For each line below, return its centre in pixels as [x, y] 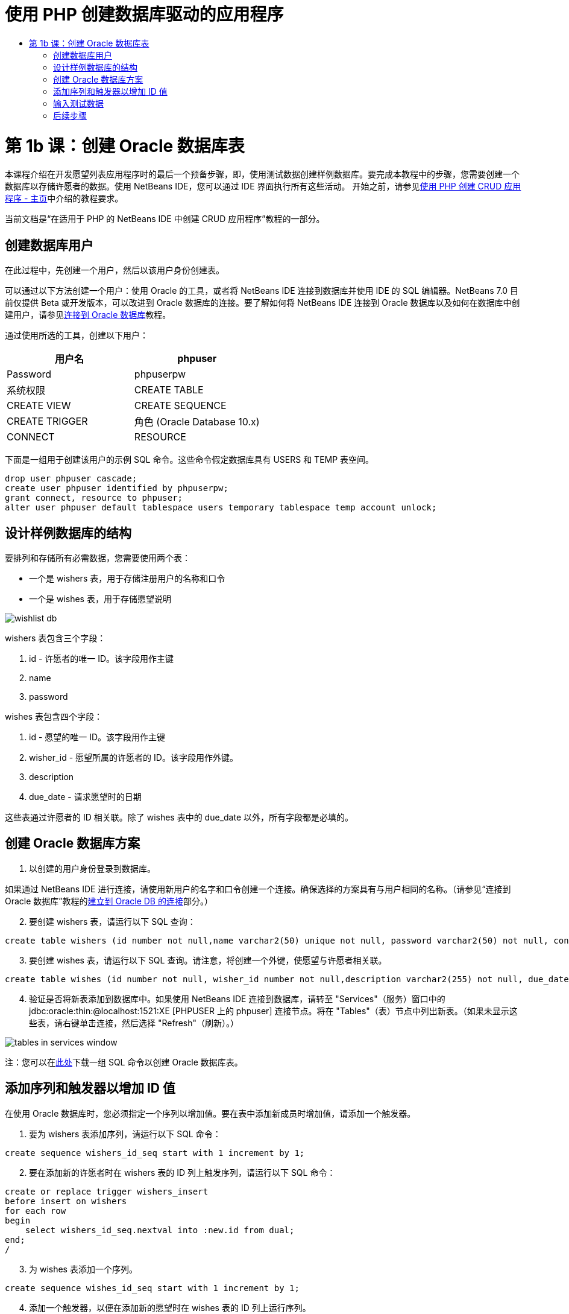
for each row [36, 1211]
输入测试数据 [78, 103]
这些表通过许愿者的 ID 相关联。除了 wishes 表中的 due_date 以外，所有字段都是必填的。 [179, 817]
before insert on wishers [66, 1201]
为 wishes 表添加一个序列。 [83, 1269]
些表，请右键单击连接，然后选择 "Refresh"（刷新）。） [134, 1023]
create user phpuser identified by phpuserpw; [117, 488]
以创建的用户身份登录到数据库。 [92, 868]
